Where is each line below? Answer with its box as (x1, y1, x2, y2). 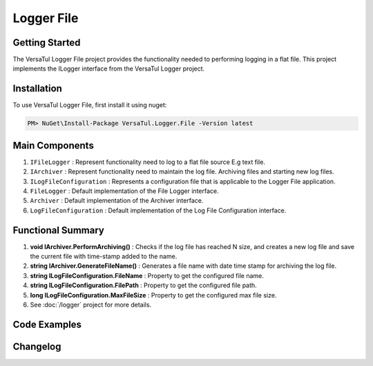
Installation (12, 83, 62, 95)
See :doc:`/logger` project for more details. (30, 301, 152, 309)
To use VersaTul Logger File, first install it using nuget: (12, 101, 167, 109)
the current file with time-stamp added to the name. (30, 253, 178, 261)
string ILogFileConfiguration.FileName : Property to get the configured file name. (30, 271, 264, 280)
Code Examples (12, 318, 82, 330)
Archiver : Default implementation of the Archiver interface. (30, 196, 204, 205)
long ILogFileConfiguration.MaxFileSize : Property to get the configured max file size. (30, 291, 277, 299)
